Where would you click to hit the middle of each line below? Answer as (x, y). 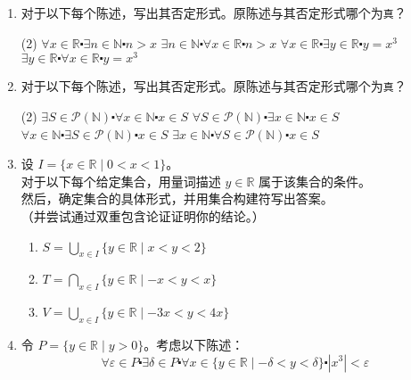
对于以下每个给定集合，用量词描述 (121, 181)
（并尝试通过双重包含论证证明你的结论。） (143, 215)
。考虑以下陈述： (194, 344)
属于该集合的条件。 (315, 181)
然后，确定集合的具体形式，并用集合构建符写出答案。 (177, 198)
